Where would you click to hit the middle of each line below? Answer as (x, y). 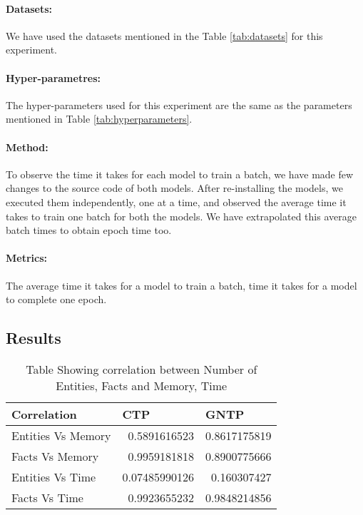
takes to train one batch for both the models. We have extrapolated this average (181, 216)
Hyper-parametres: (53, 77)
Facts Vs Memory (55, 456)
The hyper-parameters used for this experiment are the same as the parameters (179, 104)
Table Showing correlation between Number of (142, 369)
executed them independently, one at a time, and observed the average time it (176, 202)
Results (34, 338)
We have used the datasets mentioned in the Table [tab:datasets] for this (164, 35)
